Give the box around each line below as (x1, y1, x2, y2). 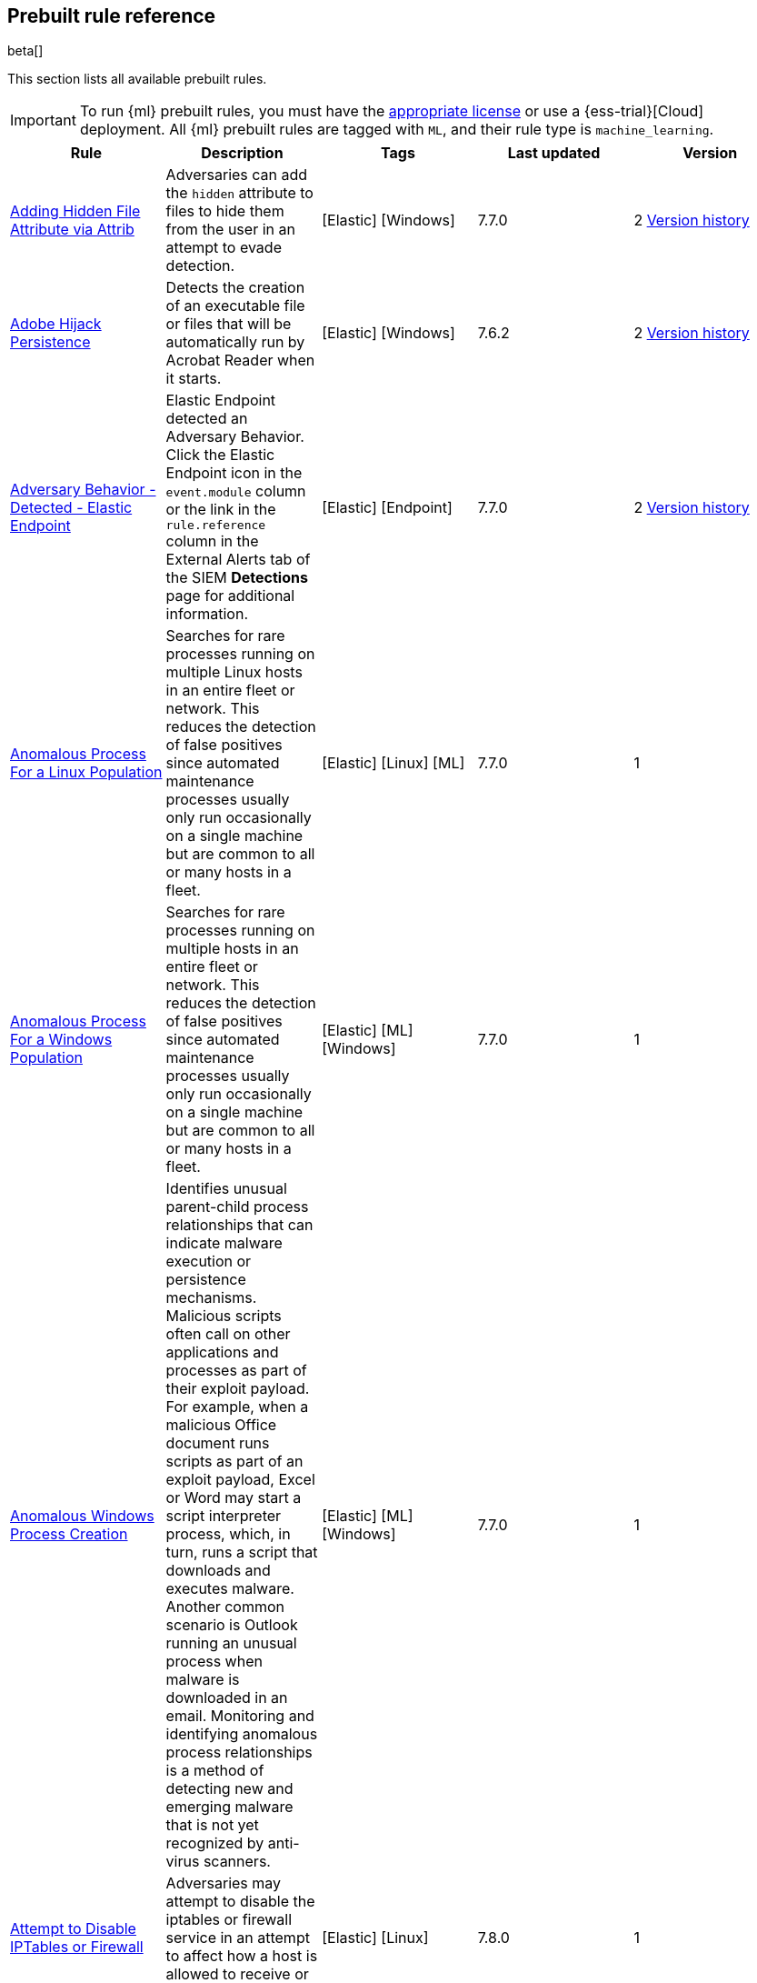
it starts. (165, 369, 222, 388)
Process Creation (10, 1525, 128, 1544)
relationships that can (165, 1216, 314, 1235)
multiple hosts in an (165, 939, 299, 958)
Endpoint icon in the (165, 464, 303, 483)
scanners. (203, 1852, 271, 1871)
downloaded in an (165, 1688, 288, 1708)
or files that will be (165, 315, 292, 334)
